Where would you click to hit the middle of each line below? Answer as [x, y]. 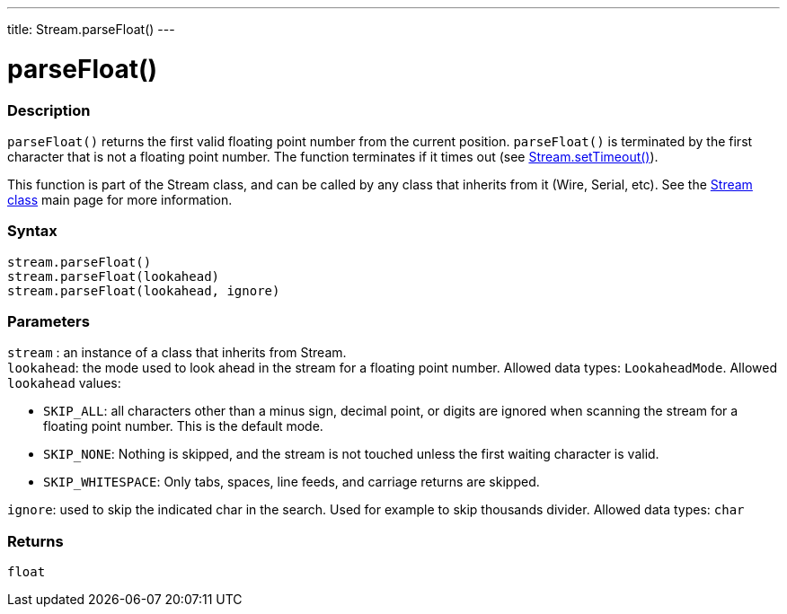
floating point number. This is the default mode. [183, 426]
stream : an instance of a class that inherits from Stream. [177, 353]
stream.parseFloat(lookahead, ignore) [144, 290]
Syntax [32, 231]
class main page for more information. [120, 199]
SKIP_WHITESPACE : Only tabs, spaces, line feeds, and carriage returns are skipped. [292, 482]
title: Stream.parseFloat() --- [91, 29]
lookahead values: [64, 383]
